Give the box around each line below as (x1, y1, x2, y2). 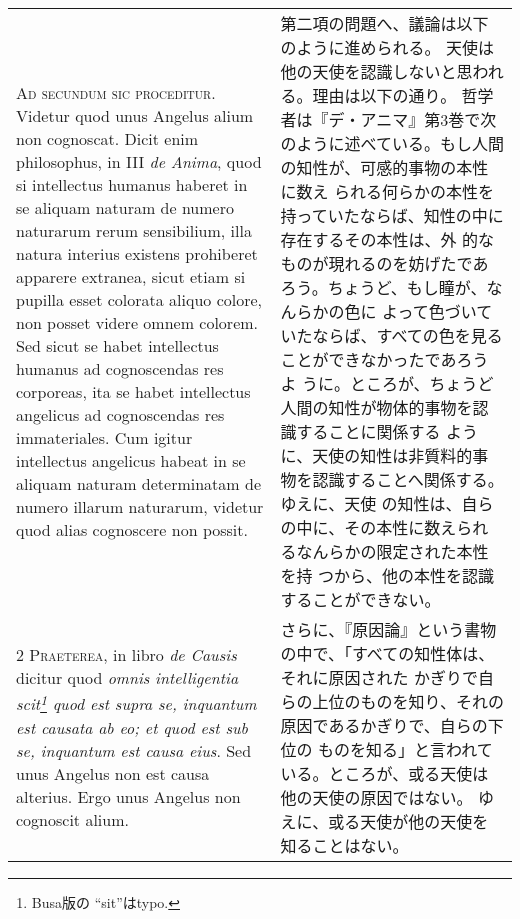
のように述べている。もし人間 (280, 132, 504, 155)
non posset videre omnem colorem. (16, 311, 259, 334)
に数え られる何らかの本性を (280, 180, 494, 203)
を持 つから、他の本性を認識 (280, 564, 494, 587)
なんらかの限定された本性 (296, 540, 489, 563)
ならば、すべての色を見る (312, 324, 503, 347)
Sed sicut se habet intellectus (16, 334, 219, 357)
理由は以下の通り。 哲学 (312, 84, 494, 107)
